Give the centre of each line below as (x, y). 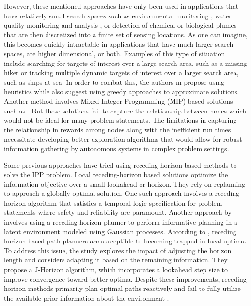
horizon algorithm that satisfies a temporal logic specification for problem (113, 202)
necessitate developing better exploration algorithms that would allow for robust (123, 139)
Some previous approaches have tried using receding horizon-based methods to (120, 165)
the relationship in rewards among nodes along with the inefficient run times (118, 129)
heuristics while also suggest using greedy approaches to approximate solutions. (122, 91)
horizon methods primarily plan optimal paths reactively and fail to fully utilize (122, 288)
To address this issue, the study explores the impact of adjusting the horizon (118, 250)
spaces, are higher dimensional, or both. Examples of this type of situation (115, 53)
